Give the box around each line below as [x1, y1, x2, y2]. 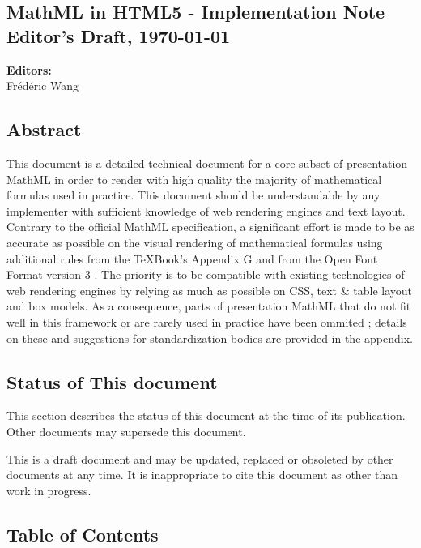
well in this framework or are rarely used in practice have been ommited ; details [6, 313, 407, 330]
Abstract [6, 117, 82, 142]
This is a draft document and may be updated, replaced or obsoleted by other [6, 450, 393, 467]
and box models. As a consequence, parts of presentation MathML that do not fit [6, 298, 411, 315]
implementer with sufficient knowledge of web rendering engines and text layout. [6, 202, 406, 219]
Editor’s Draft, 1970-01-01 [6, 23, 231, 48]
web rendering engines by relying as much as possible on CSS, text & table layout [6, 281, 412, 298]
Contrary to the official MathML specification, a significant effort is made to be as [6, 218, 415, 235]
